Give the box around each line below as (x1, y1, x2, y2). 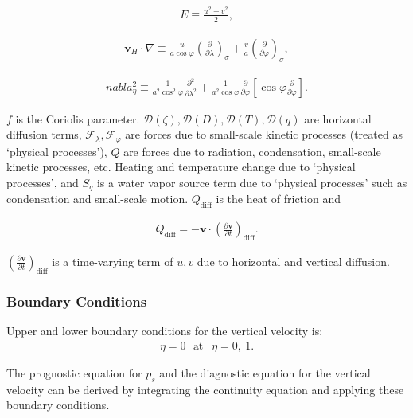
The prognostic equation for (6, 364, 142, 381)
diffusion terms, (6, 126, 82, 143)
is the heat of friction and (216, 190, 341, 207)
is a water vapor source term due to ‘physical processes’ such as (96, 174, 407, 190)
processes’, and (6, 174, 79, 190)
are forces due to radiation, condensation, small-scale (123, 143, 381, 159)
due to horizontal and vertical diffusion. (197, 252, 390, 269)
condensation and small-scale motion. (6, 190, 189, 207)
